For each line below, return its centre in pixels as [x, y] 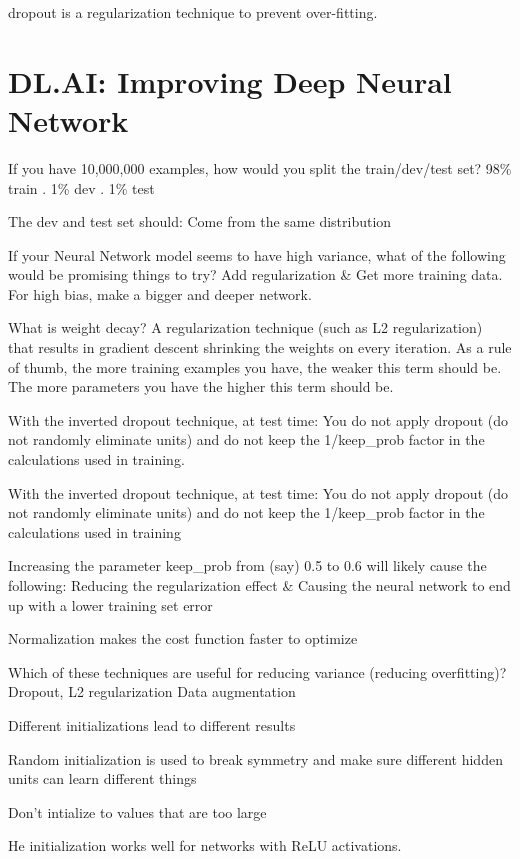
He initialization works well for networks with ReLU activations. [205, 845]
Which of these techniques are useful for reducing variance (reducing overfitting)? [257, 671]
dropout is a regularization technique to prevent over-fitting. [193, 12]
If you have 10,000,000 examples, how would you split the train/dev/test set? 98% [260, 167]
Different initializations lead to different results [152, 724]
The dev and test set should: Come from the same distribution [200, 221]
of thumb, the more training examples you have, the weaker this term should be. [255, 366]
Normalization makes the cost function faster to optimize [183, 638]
